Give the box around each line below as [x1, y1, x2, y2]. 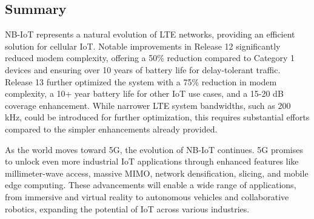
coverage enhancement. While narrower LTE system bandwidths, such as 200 [5, 99, 291, 111]
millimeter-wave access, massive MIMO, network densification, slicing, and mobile [5, 166, 309, 179]
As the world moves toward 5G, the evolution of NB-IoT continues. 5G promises [5, 143, 304, 155]
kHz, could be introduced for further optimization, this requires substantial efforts [5, 111, 310, 123]
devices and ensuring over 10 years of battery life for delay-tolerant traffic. [5, 63, 281, 76]
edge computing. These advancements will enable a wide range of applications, [5, 178, 296, 191]
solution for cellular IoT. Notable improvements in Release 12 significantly [5, 39, 281, 52]
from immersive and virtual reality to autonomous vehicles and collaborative [5, 190, 289, 203]
